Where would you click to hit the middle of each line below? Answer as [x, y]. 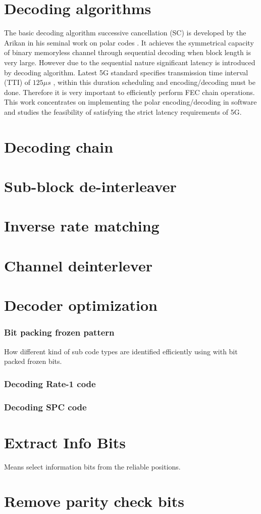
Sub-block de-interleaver [90, 186]
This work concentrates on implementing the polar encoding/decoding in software [130, 102]
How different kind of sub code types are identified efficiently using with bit [121, 351]
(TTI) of [17, 82]
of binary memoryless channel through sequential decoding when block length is [127, 52]
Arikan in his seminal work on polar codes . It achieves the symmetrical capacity [129, 42]
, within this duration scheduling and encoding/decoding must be [154, 82]
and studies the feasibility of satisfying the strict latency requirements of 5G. [123, 111]
